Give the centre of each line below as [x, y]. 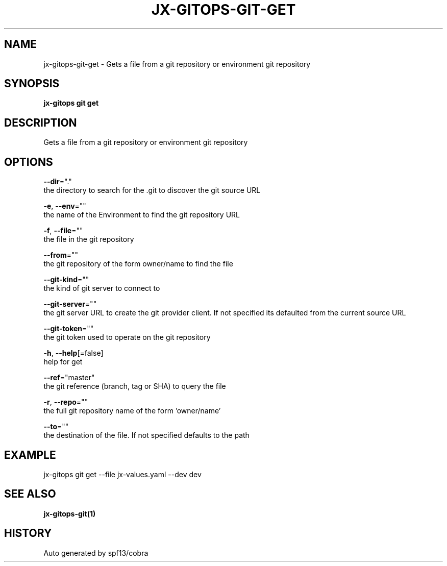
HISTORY [28, 533]
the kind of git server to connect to [102, 288]
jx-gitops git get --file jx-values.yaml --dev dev [122, 474]
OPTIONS [29, 162]
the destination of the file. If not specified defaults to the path [146, 435]
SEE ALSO [30, 494]
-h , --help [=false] [73, 353]
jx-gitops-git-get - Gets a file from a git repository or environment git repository [177, 64]
